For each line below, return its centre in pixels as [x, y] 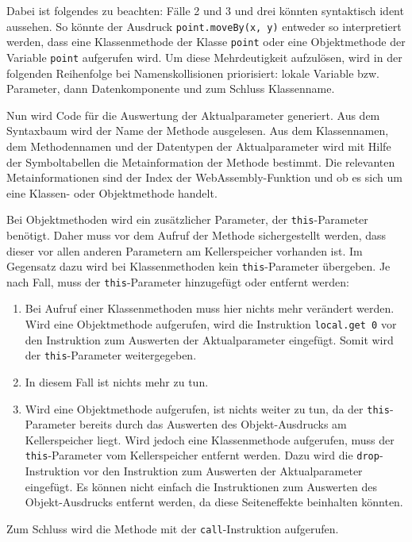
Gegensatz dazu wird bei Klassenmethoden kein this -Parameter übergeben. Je [198, 266]
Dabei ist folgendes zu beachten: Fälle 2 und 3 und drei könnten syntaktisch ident [205, 10]
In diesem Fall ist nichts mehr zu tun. [117, 381]
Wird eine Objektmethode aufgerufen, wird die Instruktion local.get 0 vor [211, 324]
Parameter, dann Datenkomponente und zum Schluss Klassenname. [171, 88]
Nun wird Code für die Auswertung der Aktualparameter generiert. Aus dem [193, 115]
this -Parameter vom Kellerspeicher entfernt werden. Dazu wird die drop [202, 455]
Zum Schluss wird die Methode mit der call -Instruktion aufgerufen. [173, 528]
